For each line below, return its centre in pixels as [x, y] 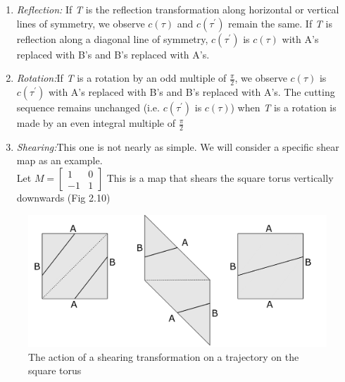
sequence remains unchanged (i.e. [88, 107]
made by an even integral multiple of [96, 123]
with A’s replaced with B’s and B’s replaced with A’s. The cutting [192, 92]
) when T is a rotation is [283, 107]
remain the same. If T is [280, 23]
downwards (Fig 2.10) [63, 198]
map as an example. [59, 160]
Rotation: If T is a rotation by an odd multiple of [121, 78]
